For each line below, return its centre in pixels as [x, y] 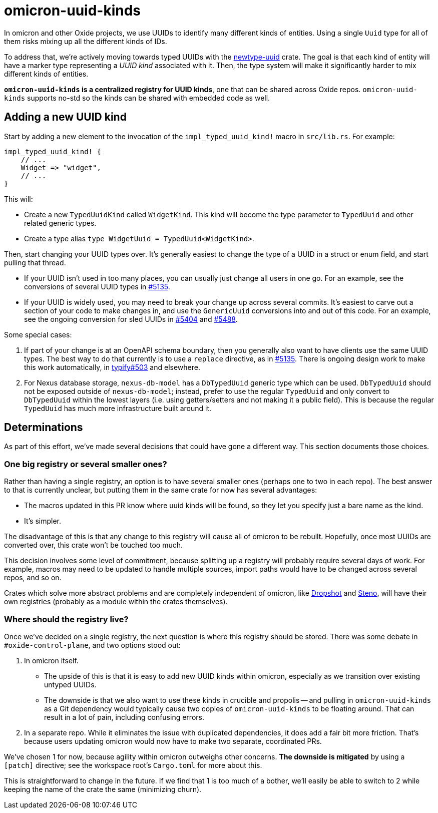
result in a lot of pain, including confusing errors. [124, 717]
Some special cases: [38, 334]
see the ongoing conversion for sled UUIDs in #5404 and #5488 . [131, 319]
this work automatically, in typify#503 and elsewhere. [112, 367]
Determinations [44, 428]
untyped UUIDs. [70, 684]
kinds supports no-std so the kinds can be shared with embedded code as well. [137, 98]
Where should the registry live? [66, 619]
